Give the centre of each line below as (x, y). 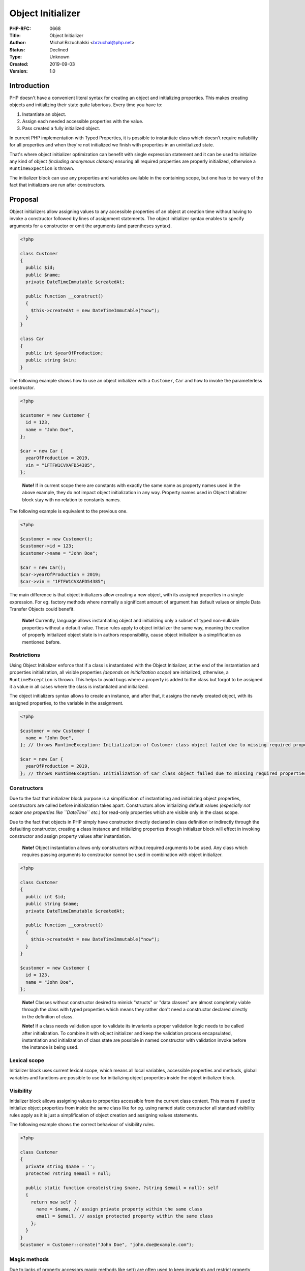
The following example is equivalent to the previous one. (69, 511)
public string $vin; (51, 360)
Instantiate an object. (44, 114)
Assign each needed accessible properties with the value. (83, 121)
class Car (32, 339)
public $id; (40, 268)
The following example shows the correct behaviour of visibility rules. (82, 1125)
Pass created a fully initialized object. (61, 128)
